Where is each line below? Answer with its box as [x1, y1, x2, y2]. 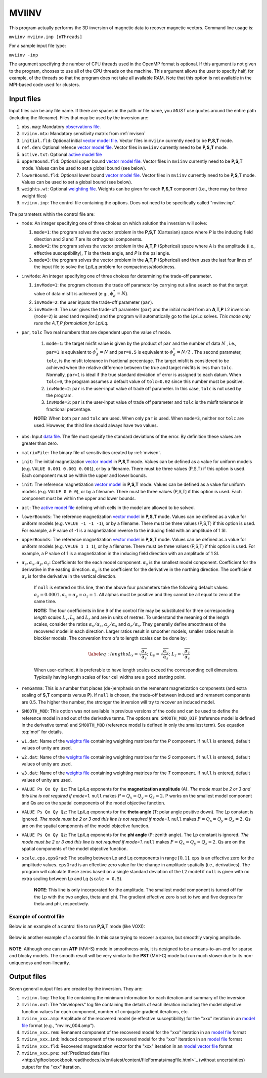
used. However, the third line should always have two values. [34, 422, 158, 428]
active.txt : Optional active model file [21, 151, 102, 157]
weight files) [21, 193, 47, 199]
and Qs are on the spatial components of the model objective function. [21, 799, 166, 806]
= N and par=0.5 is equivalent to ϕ [99, 349, 173, 355]
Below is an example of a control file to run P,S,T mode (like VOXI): [9, 923, 145, 930]
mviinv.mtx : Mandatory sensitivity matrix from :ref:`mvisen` [21, 131, 146, 137]
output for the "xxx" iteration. [21, 1064, 81, 1070]
